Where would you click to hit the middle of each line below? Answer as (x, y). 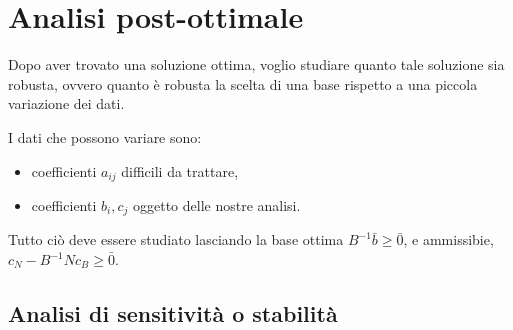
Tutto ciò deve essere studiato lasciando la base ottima (176, 239)
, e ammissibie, (448, 239)
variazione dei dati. (66, 103)
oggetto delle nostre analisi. (216, 204)
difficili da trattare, (180, 170)
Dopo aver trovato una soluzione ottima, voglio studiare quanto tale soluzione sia (256, 64)
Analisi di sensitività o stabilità (173, 312)
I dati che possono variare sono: (105, 136)
